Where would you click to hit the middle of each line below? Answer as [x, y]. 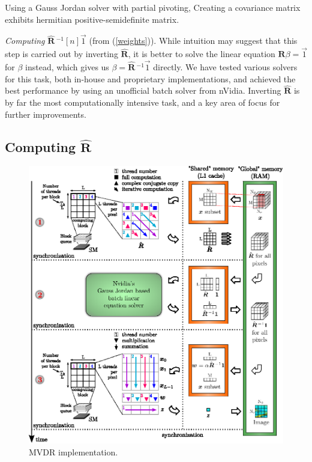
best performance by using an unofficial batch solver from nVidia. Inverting [143, 90]
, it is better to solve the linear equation [202, 54]
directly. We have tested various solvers [225, 67]
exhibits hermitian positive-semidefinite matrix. [92, 19]
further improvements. [46, 114]
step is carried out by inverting [61, 54]
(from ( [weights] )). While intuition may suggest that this [193, 41]
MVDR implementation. [73, 451]
